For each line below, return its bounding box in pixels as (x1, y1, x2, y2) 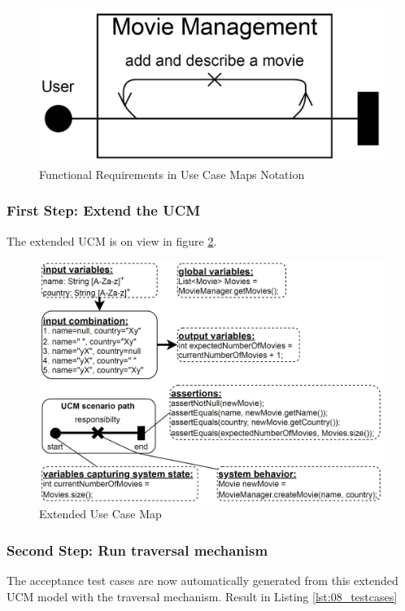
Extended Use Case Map (39, 505, 162, 522)
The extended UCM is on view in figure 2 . (7, 232, 217, 249)
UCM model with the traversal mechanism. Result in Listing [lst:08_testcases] (7, 587, 398, 604)
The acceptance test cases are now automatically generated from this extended (7, 572, 398, 589)
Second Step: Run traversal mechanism (7, 539, 268, 560)
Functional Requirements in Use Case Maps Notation (39, 165, 305, 182)
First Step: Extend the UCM (7, 200, 201, 220)
